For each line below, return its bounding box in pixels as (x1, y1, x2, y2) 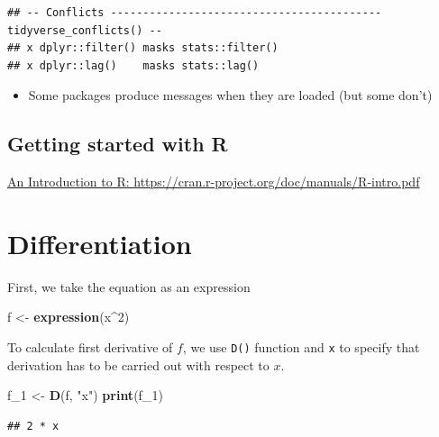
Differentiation (7, 224, 192, 261)
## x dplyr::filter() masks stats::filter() (7, 41, 279, 55)
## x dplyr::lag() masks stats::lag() (7, 59, 260, 72)
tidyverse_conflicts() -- (7, 23, 162, 37)
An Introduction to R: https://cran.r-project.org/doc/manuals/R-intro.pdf (7, 172, 420, 191)
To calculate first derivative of (7, 338, 173, 357)
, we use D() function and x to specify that (182, 338, 420, 357)
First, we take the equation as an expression (7, 277, 251, 296)
